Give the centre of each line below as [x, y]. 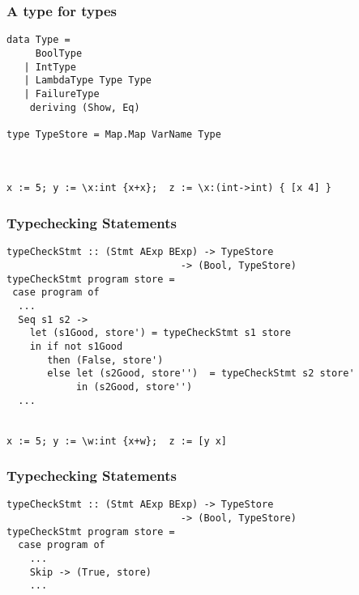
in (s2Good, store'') [134, 387]
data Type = [38, 40]
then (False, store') [105, 360]
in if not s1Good [76, 346]
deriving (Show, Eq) [85, 107]
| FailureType [62, 93]
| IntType [50, 67]
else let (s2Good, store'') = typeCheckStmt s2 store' [201, 374]
